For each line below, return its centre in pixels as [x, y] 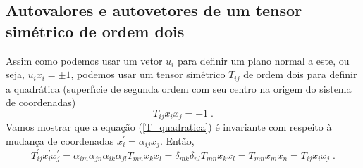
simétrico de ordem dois [95, 31]
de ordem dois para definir [300, 74]
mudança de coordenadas [60, 140]
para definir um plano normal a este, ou [263, 60]
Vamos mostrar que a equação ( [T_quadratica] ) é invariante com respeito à [169, 127]
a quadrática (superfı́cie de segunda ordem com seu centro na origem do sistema [179, 88]
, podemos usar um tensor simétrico [148, 74]
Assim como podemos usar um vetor [84, 60]
